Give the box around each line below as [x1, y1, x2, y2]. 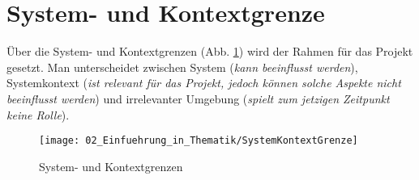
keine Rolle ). [6, 106, 70, 123]
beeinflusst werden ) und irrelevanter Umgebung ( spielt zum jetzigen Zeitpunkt [6, 90, 390, 107]
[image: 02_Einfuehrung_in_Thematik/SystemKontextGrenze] [39, 135, 358, 147]
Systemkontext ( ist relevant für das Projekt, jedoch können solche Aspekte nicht [6, 74, 401, 91]
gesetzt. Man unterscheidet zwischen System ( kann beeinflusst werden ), [6, 58, 358, 75]
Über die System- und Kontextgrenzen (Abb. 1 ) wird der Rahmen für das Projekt [6, 43, 413, 60]
